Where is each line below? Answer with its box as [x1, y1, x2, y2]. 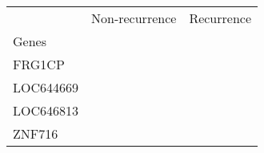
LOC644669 [13, 78, 79, 96]
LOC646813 [13, 101, 79, 120]
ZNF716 [13, 124, 58, 143]
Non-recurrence [91, 9, 177, 27]
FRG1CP [13, 55, 65, 73]
